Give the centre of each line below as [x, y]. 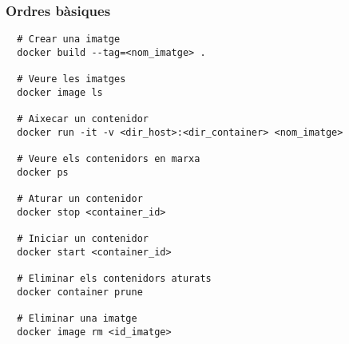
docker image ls [60, 92]
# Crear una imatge [69, 40]
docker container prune [80, 292]
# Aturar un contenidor [80, 199]
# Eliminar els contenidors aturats [114, 279]
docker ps [43, 172]
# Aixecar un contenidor [83, 119]
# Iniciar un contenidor [83, 239]
